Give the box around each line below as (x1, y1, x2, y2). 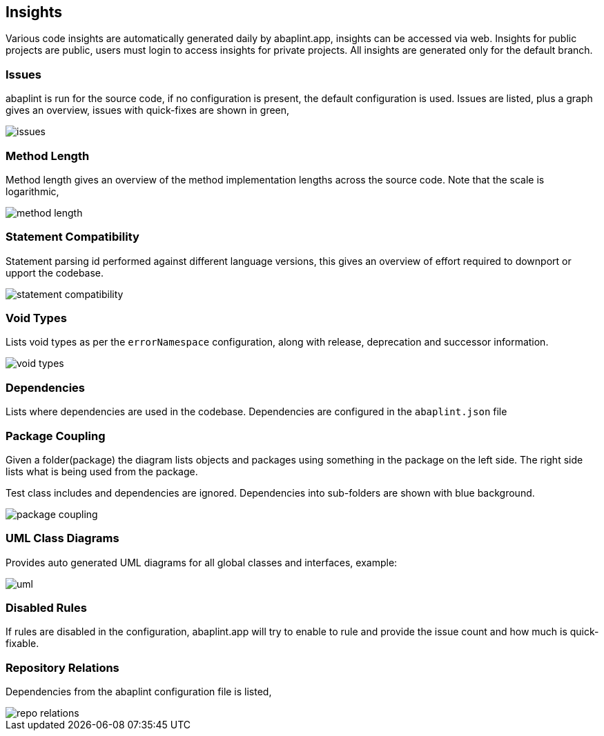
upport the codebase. (6, 266, 104, 279)
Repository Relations (6, 660, 119, 675)
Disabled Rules (6, 601, 87, 615)
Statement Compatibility (6, 230, 139, 244)
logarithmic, (6, 185, 59, 197)
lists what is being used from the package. (6, 465, 198, 477)
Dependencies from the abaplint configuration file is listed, (6, 686, 272, 698)
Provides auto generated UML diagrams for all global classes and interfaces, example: (6, 556, 398, 568)
